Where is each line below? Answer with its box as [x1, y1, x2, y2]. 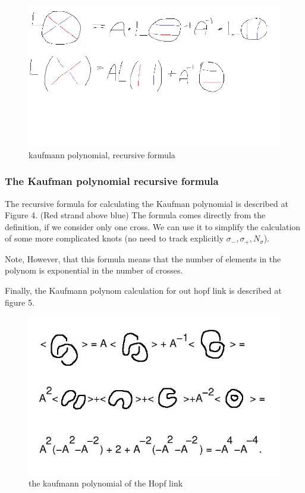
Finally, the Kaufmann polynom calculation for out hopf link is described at [5, 284, 282, 296]
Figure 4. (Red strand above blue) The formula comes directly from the [5, 209, 266, 221]
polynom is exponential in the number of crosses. [5, 264, 183, 277]
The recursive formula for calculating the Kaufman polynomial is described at [5, 197, 288, 209]
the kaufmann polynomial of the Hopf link [29, 477, 183, 489]
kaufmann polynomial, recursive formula [29, 148, 175, 161]
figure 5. [5, 296, 34, 308]
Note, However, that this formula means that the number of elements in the [5, 252, 281, 265]
